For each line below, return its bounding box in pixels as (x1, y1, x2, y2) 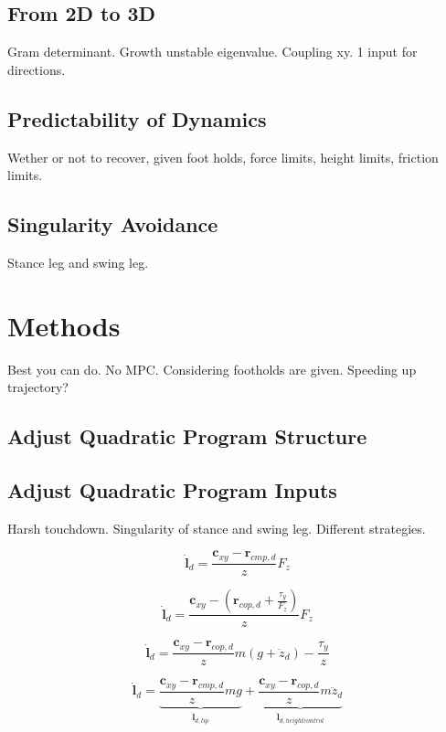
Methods (7, 306, 121, 344)
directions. (7, 59, 66, 79)
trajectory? (7, 377, 69, 397)
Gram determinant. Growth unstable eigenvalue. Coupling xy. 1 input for (7, 42, 418, 61)
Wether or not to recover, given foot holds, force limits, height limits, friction (7, 147, 439, 166)
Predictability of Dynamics (7, 104, 267, 133)
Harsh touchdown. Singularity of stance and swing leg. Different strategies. (7, 518, 426, 537)
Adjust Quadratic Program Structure (7, 422, 367, 451)
